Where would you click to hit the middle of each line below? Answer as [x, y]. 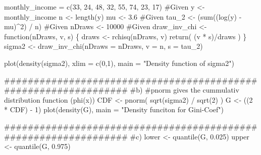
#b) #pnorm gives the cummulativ [185, 90]
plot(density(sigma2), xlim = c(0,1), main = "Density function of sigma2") [119, 63]
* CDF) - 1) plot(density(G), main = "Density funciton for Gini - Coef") [114, 109]
